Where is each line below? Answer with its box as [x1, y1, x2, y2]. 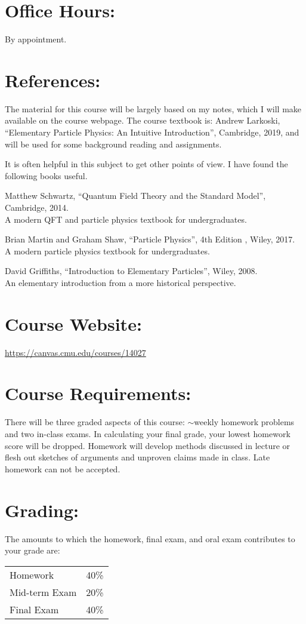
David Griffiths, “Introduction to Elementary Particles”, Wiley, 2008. [5, 265, 258, 277]
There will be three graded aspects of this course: [5, 416, 185, 428]
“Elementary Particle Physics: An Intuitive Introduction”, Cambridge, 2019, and [5, 126, 299, 139]
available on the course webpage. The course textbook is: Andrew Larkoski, [5, 114, 280, 127]
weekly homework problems [194, 416, 295, 428]
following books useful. [5, 169, 88, 182]
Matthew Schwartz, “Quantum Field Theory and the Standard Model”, [5, 189, 266, 202]
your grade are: [5, 544, 60, 557]
